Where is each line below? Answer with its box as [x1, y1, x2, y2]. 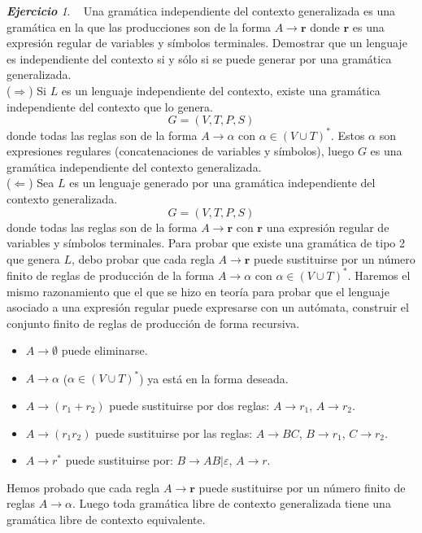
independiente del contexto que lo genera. [7, 98, 213, 115]
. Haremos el [347, 266, 411, 283]
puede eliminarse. [61, 342, 148, 359]
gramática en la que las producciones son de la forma [7, 18, 272, 35]
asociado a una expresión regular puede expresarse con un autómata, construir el [7, 299, 409, 316]
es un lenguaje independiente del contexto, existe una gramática [61, 81, 381, 98]
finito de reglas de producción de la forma [7, 266, 215, 283]
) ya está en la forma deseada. [139, 369, 289, 387]
